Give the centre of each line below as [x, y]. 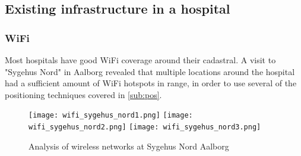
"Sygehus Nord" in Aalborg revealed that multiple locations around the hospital [150, 71]
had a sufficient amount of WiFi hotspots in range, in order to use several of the [151, 83]
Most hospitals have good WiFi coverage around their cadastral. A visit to [140, 60]
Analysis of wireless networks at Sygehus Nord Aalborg [129, 146]
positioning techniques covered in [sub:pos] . [83, 94]
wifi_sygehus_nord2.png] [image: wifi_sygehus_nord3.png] [145, 127]
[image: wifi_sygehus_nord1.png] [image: [111, 116]
